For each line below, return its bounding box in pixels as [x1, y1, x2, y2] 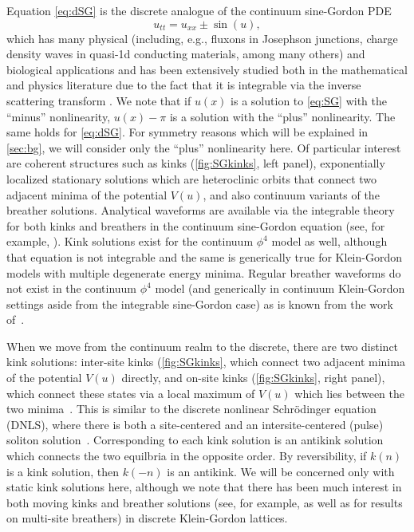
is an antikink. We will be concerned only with [167, 463, 395, 479]
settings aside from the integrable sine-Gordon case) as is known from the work [6, 295, 393, 312]
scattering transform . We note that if [6, 92, 191, 108]
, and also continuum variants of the [203, 186, 380, 203]
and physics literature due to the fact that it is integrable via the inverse [6, 77, 361, 93]
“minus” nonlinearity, [6, 108, 111, 124]
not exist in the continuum [6, 280, 137, 297]
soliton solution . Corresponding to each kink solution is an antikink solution [6, 432, 384, 448]
